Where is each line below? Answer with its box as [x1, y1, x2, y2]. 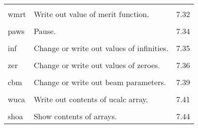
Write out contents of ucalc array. [34, 93, 148, 105]
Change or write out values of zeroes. [34, 59, 160, 71]
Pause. [34, 25, 56, 37]
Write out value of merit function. [34, 8, 149, 19]
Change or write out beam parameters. [34, 76, 166, 88]
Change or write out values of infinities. [34, 42, 169, 54]
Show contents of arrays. [34, 110, 117, 122]
